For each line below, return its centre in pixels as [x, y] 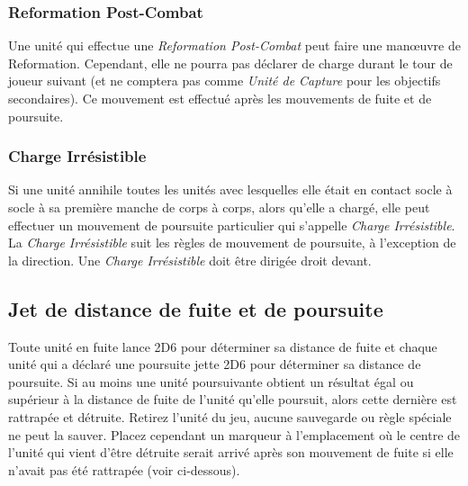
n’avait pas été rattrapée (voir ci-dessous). [124, 469]
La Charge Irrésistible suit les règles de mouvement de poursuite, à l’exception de [232, 243]
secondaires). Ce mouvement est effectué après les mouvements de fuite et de [220, 98]
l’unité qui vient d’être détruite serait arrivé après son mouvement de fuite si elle [231, 452]
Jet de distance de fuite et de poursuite [196, 308]
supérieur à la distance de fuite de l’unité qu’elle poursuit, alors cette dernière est [233, 399]
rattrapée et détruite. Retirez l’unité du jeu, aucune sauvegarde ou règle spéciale [230, 416]
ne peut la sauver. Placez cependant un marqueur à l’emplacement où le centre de [234, 434]
